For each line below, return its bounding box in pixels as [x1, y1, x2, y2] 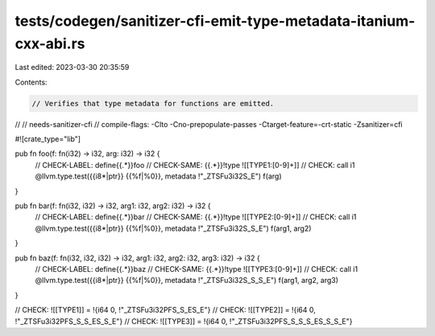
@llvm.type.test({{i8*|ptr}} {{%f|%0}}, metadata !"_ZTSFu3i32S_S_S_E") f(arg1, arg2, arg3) [35, 276, 338, 285]
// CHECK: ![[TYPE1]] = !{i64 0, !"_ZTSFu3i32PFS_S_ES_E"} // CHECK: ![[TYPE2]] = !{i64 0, [14, 305, 316, 315]
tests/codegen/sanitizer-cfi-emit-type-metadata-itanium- [14, 12, 416, 30]
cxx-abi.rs [14, 35, 85, 52]
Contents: [14, 77, 48, 87]
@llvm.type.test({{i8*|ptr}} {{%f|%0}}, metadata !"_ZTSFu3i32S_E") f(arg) [35, 171, 282, 181]
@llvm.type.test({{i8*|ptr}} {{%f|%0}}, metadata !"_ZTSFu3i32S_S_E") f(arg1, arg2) [35, 223, 312, 233]
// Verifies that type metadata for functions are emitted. [31, 99, 275, 108]
